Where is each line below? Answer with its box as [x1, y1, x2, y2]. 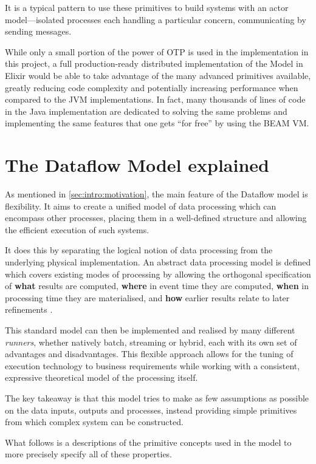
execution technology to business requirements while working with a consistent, [5, 359, 300, 372]
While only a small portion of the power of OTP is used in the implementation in [5, 45, 309, 58]
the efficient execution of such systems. [5, 223, 149, 236]
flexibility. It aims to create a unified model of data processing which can [5, 199, 276, 212]
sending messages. [5, 25, 72, 38]
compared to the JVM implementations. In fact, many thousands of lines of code [5, 93, 306, 106]
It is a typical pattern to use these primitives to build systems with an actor [5, 1, 289, 13]
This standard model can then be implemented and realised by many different [5, 324, 295, 336]
